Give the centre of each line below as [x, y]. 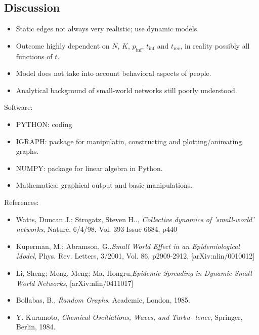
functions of [34, 56]
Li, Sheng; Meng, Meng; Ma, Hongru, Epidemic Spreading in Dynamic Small [134, 273]
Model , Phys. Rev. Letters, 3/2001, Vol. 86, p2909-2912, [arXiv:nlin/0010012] [135, 256]
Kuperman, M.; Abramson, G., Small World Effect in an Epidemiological [128, 246]
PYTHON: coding [44, 124]
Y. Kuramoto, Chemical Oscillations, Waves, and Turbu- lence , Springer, [129, 317]
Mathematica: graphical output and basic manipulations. [104, 185]
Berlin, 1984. [36, 327]
